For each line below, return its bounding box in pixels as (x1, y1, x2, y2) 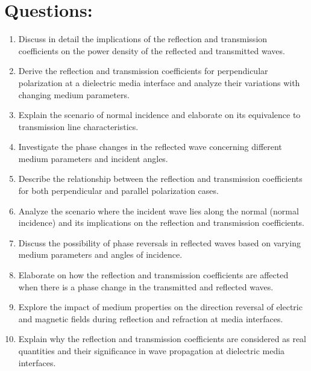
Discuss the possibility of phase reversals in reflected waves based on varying (18, 236, 301, 249)
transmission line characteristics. (18, 120, 139, 132)
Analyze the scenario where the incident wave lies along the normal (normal (18, 204, 299, 217)
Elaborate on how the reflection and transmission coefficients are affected (18, 269, 289, 281)
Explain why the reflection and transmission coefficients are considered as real (18, 332, 307, 345)
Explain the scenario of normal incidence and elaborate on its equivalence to (18, 108, 301, 121)
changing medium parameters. (18, 88, 130, 101)
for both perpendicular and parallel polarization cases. (18, 184, 219, 197)
